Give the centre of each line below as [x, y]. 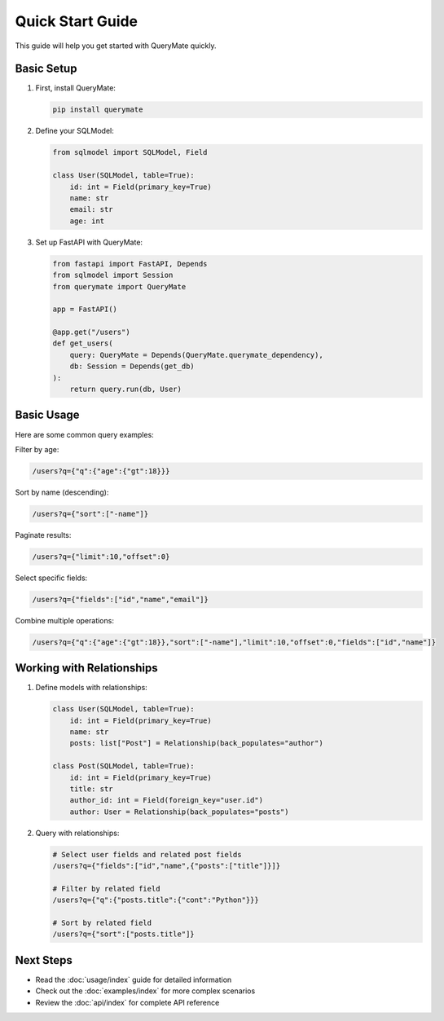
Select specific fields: [51, 578]
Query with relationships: [77, 833]
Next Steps [44, 960]
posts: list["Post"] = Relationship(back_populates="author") [196, 743]
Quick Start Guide [77, 21]
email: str [91, 209]
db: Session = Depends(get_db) [132, 366]
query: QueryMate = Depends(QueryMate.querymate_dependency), [196, 355]
